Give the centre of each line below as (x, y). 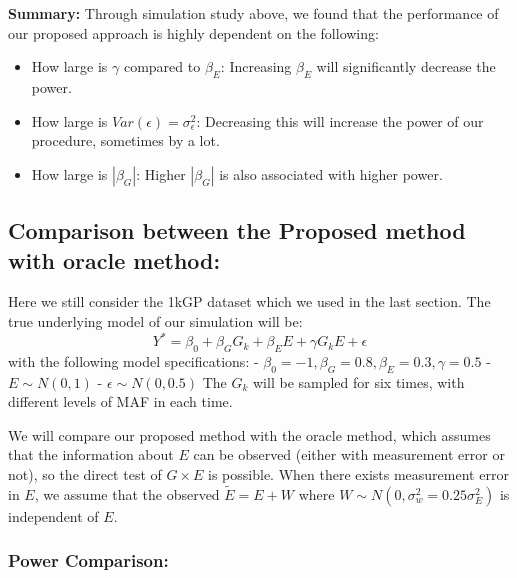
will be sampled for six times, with (359, 381)
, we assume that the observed (127, 493)
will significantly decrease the (406, 66)
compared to (162, 66)
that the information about (91, 454)
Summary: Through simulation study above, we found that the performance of (253, 13)
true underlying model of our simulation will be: (155, 320)
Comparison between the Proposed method (237, 230)
